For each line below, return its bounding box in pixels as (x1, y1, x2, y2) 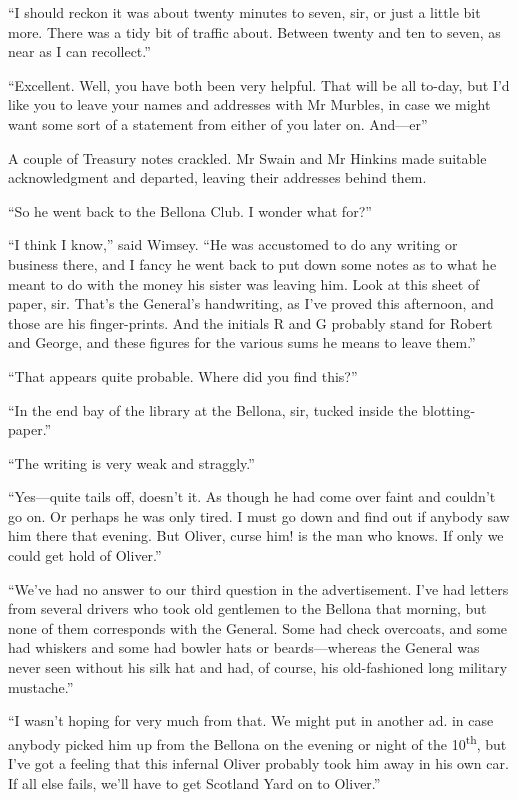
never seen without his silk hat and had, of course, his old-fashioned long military (8, 657, 508, 678)
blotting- (422, 399, 476, 420)
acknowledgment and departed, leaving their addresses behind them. (8, 167, 427, 188)
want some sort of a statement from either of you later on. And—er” (8, 113, 428, 134)
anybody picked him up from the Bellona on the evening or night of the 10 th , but (8, 730, 507, 754)
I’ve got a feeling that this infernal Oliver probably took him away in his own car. (8, 753, 509, 774)
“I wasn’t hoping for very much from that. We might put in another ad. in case (8, 710, 494, 731)
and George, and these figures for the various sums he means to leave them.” (8, 332, 476, 353)
